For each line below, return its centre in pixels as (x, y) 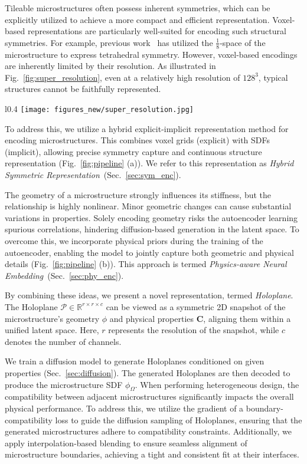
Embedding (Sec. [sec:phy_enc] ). (64, 275)
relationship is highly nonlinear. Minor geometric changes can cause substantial (148, 206)
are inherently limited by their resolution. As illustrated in (110, 66)
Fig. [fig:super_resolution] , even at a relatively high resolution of (123, 77)
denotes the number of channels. (63, 341)
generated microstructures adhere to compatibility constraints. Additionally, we (148, 431)
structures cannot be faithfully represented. (83, 89)
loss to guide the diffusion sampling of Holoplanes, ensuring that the (179, 419)
